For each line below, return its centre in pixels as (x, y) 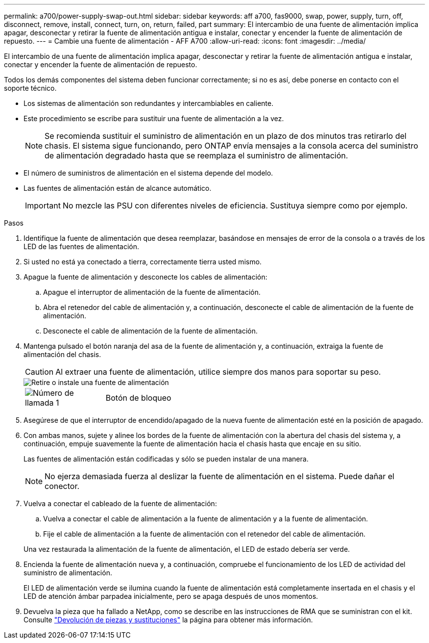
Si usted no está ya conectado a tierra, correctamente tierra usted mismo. (143, 262)
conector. (62, 486)
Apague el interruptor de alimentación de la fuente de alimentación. (152, 292)
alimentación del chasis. (62, 354)
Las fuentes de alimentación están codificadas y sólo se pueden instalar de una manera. (166, 459)
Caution (39, 372)
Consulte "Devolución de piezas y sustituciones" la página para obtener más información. (168, 620)
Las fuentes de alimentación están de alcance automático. (118, 188)
